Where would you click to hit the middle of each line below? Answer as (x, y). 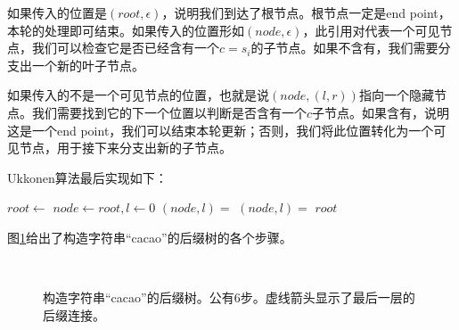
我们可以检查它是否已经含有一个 (125, 48)
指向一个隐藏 (396, 95)
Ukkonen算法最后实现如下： (87, 177)
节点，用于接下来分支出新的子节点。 (125, 148)
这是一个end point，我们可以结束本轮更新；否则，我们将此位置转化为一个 (221, 130)
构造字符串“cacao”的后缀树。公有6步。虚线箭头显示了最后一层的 (229, 297)
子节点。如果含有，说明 (381, 112)
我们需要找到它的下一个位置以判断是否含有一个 (169, 112)
